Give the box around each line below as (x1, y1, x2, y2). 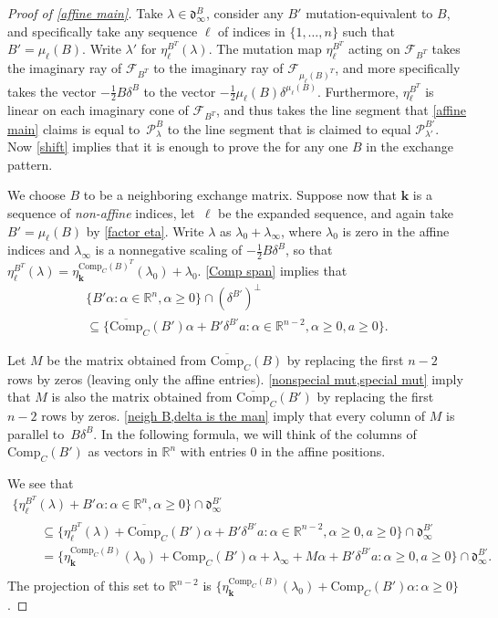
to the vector (143, 81, 216, 100)
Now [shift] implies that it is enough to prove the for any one (7, 137, 348, 156)
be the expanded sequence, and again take (218, 204, 453, 223)
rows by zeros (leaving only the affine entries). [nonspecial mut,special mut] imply (7, 369, 463, 388)
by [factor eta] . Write (86, 221, 204, 240)
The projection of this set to (7, 576, 165, 595)
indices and (7, 240, 70, 259)
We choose (7, 185, 66, 204)
